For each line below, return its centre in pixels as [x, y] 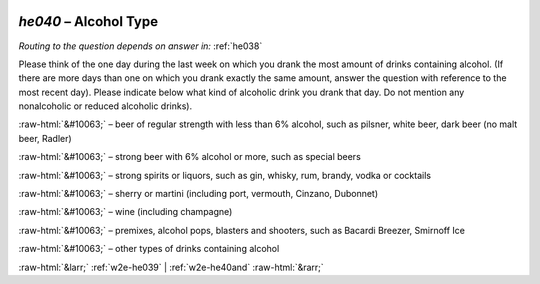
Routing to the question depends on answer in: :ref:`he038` [140, 46]
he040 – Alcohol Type [88, 21]
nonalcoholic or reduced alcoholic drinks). [105, 106]
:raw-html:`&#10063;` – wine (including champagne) [125, 212]
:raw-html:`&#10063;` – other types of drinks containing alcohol [149, 249]
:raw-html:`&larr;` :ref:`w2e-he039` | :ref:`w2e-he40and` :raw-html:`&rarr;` [171, 267]
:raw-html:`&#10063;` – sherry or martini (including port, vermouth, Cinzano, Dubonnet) [198, 194]
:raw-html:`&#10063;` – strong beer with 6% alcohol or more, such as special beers [190, 157]
